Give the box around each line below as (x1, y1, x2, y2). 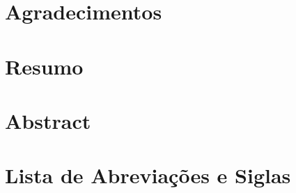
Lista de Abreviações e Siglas (5, 161, 291, 190)
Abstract (5, 106, 91, 134)
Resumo (5, 52, 84, 80)
